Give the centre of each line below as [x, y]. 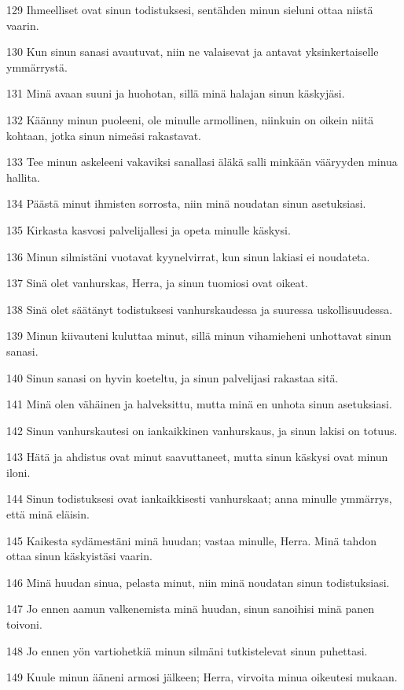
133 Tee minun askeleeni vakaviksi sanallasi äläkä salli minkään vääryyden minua [202, 162]
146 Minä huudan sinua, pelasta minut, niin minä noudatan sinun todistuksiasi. [198, 582]
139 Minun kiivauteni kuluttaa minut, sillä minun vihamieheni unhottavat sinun [199, 336]
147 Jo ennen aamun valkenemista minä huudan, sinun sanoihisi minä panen [190, 609]
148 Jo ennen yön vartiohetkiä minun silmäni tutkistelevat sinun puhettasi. [187, 650]
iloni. [18, 472]
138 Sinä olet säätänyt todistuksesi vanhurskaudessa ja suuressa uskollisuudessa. [200, 309]
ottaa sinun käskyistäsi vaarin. [79, 556]
